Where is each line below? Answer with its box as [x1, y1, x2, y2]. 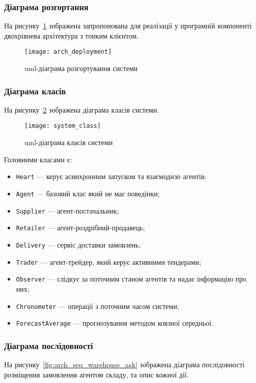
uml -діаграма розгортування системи [24, 63, 138, 74]
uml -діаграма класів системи [24, 137, 113, 148]
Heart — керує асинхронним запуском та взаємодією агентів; [16, 171, 207, 182]
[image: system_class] [24, 122, 101, 130]
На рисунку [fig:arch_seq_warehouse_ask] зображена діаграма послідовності [4, 359, 245, 370]
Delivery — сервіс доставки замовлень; [16, 239, 141, 250]
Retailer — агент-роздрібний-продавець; [16, 222, 145, 233]
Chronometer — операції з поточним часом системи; [16, 300, 179, 311]
